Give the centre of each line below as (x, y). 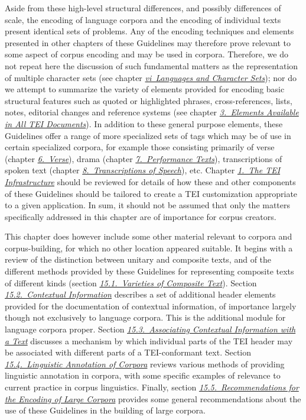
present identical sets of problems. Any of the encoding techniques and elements (149, 31)
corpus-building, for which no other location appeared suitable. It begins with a (149, 248)
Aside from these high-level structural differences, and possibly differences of (143, 8)
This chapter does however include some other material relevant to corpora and (149, 236)
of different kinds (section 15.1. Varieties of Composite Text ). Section (131, 282)
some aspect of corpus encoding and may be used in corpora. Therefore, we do (147, 54)
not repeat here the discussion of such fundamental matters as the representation (152, 65)
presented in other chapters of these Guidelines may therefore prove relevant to (148, 42)
